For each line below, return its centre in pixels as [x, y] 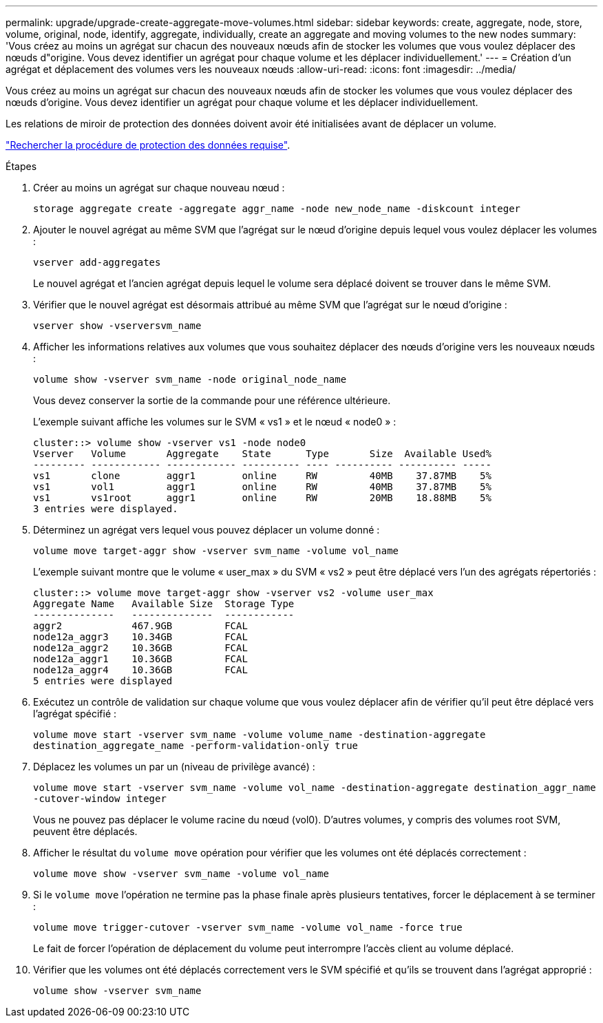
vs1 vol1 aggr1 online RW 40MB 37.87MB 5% [262, 487]
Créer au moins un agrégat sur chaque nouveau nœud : [159, 188]
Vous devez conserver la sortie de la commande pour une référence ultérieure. [212, 400]
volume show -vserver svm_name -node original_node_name [190, 379]
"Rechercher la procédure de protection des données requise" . [148, 145]
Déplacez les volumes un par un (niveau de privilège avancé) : [174, 767]
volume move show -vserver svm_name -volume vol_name [181, 874]
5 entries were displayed [103, 681]
